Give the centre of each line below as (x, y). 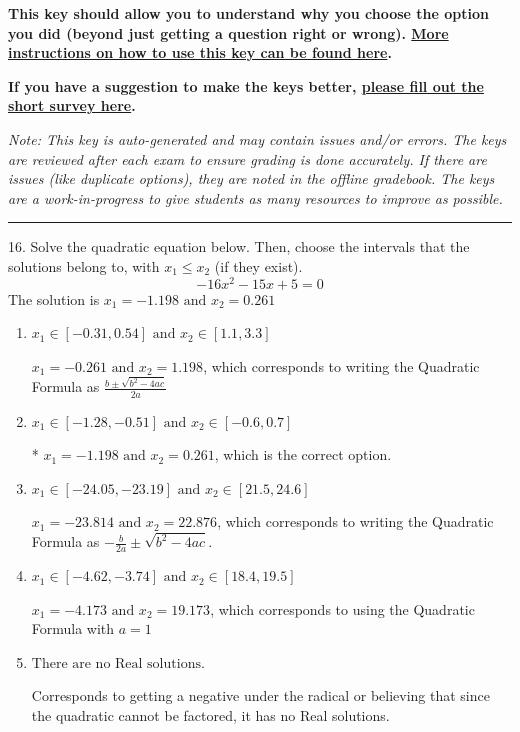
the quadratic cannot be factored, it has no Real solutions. (210, 715)
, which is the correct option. (303, 454)
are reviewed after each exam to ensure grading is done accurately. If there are (247, 158)
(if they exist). (258, 265)
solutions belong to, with (84, 265)
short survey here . (72, 105)
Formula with (73, 628)
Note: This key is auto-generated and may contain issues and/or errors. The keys (257, 138)
